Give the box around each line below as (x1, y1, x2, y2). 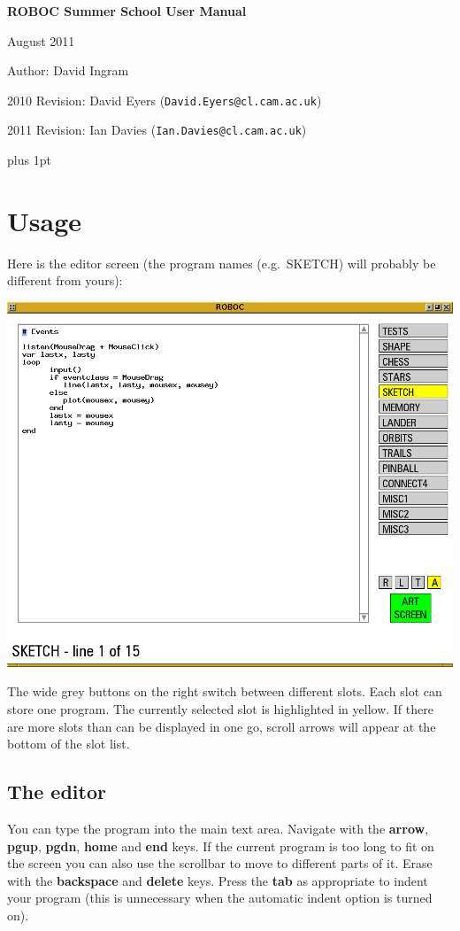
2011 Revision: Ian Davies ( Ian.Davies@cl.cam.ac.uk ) (7, 120, 307, 139)
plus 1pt (7, 151, 51, 169)
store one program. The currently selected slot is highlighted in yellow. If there (7, 699, 433, 718)
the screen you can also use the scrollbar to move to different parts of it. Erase (7, 854, 433, 873)
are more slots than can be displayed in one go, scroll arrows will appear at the (7, 717, 436, 735)
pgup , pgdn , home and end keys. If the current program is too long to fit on (7, 836, 434, 855)
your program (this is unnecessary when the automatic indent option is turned (7, 888, 433, 907)
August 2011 (7, 31, 75, 50)
